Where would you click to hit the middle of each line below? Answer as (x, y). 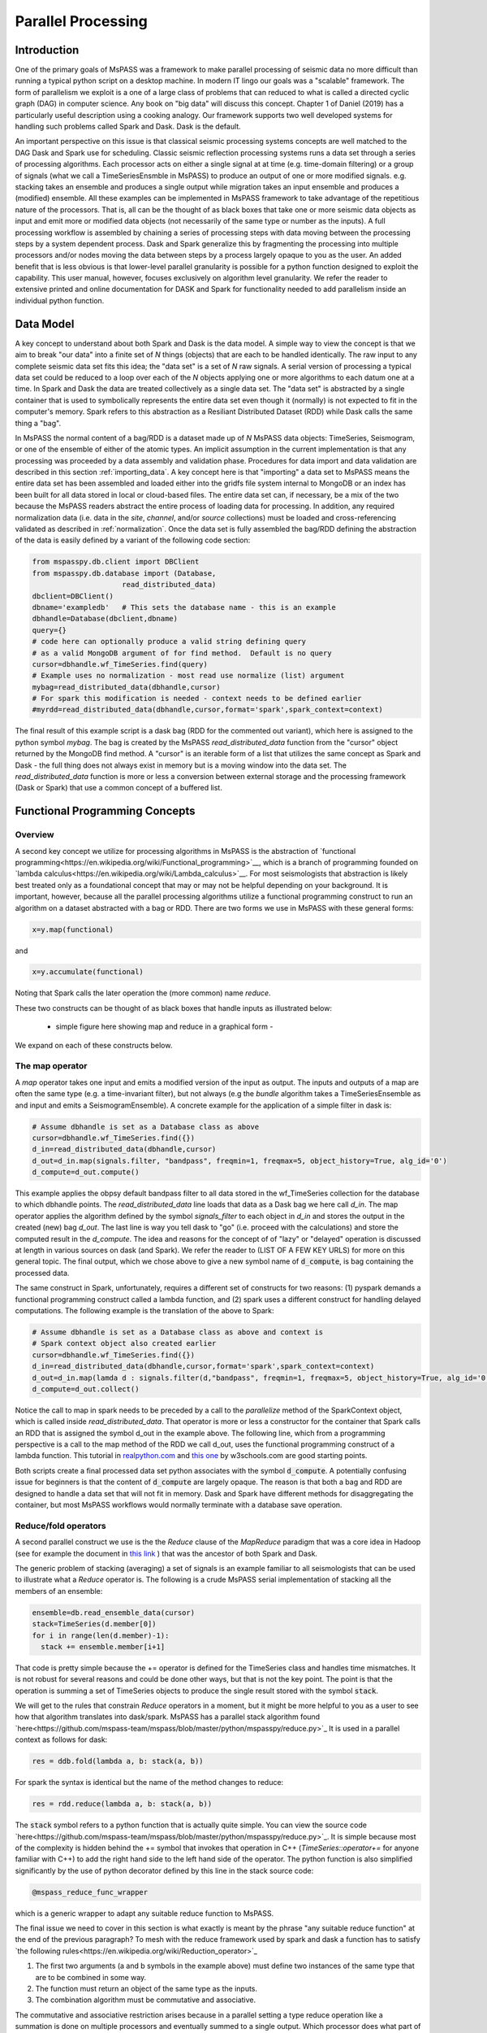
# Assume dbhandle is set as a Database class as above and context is (178, 1332)
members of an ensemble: (59, 1591)
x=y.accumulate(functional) (88, 972)
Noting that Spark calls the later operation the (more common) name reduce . (143, 993)
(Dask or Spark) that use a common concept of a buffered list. (119, 788)
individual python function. (60, 300)
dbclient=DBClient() (73, 596)
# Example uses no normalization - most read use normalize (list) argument (188, 676)
